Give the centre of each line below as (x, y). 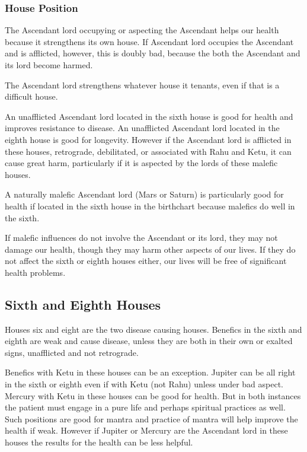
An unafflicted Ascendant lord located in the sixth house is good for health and (149, 116)
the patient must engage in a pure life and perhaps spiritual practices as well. (145, 407)
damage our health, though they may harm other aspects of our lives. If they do (150, 249)
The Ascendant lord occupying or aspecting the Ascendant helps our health (142, 30)
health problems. (35, 272)
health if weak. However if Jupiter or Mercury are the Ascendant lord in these (146, 430)
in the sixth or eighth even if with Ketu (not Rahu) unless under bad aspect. (144, 384)
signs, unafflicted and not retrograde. (72, 352)
